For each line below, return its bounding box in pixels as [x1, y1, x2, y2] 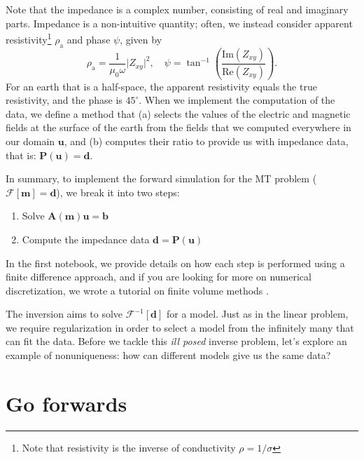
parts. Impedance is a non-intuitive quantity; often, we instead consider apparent [6, 15, 353, 30]
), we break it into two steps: [56, 184, 180, 199]
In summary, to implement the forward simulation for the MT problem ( [6, 171, 317, 186]
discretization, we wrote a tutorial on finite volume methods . [6, 283, 269, 297]
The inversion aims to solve [6, 306, 123, 321]
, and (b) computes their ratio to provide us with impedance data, [64, 133, 349, 148]
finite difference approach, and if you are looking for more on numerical [6, 269, 311, 284]
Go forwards [6, 388, 127, 417]
